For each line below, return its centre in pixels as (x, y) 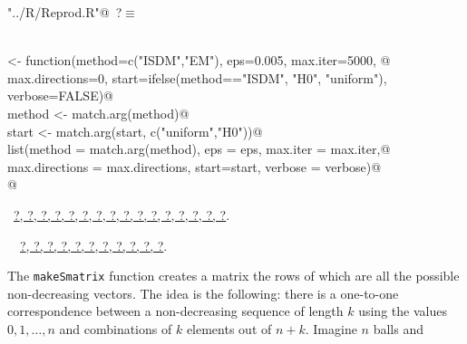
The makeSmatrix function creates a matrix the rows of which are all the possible (233, 276)
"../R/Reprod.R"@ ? (65, 12)
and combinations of (116, 328)
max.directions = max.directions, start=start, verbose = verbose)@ (195, 166)
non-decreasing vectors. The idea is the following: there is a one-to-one (203, 293)
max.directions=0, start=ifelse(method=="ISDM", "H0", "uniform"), (197, 77)
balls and (398, 328)
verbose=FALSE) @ (61, 96)
